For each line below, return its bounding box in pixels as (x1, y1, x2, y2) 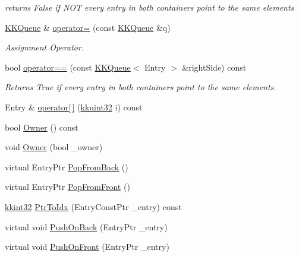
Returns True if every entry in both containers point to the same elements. (5, 81, 276, 93)
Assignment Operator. (5, 41, 84, 53)
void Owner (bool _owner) (5, 141, 103, 153)
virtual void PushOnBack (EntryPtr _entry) (5, 220, 168, 233)
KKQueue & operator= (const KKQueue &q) (5, 21, 171, 33)
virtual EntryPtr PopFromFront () (5, 180, 130, 193)
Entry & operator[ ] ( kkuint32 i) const (5, 100, 143, 113)
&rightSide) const (182, 61, 247, 73)
